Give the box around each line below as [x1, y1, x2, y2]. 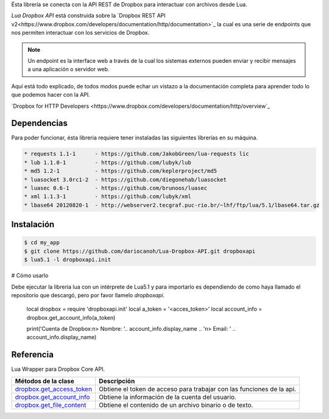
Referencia [11, 350, 54, 360]
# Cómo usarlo [11, 272, 49, 280]
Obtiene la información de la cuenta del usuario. [98, 393, 237, 401]
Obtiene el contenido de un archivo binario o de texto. [98, 401, 253, 409]
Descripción [98, 376, 135, 385]
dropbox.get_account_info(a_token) [26, 314, 116, 321]
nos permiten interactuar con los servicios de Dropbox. [11, 29, 150, 37]
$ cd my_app [24, 239, 60, 246]
